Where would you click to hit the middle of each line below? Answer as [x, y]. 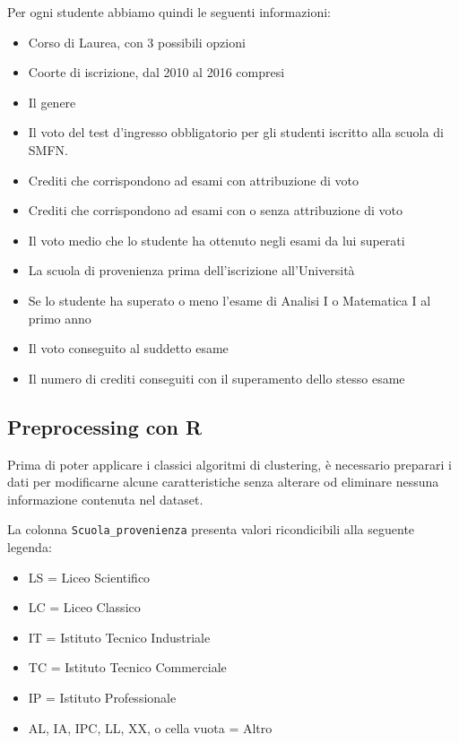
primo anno [60, 318]
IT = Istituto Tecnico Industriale [119, 637]
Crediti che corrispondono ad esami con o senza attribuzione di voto [216, 210]
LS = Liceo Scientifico [89, 577]
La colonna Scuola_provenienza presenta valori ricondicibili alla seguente [211, 529]
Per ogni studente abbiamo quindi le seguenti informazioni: [169, 12]
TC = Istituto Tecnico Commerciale [127, 667]
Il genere [52, 102]
